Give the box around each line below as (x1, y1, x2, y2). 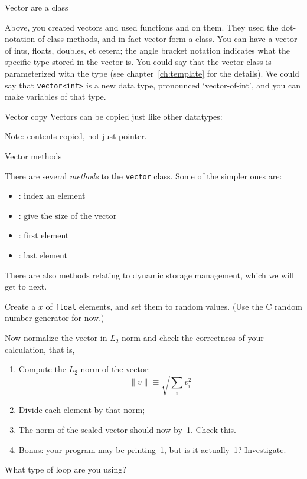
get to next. (5, 280, 47, 293)
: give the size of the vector (18, 209, 117, 221)
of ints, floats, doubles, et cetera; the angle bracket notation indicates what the (5, 44, 290, 56)
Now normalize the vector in (5, 332, 107, 344)
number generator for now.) (5, 311, 104, 324)
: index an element (18, 189, 86, 202)
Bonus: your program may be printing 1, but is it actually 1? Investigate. (18, 443, 286, 455)
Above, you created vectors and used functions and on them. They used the (5, 21, 279, 33)
